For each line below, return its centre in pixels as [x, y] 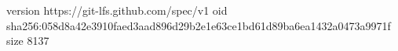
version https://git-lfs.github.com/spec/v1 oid [117, 10]
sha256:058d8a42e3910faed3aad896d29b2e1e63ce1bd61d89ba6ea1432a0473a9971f [199, 25]
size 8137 [28, 41]
